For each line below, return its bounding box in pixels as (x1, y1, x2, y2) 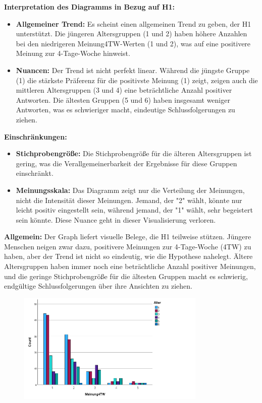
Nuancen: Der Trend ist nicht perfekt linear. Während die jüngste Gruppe (16, 64, 250, 75)
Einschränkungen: (4, 131, 67, 142)
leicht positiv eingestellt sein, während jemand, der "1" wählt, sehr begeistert (16, 205, 253, 215)
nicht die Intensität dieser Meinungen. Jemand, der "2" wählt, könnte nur (16, 194, 242, 205)
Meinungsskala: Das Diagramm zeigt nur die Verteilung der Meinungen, (16, 184, 245, 195)
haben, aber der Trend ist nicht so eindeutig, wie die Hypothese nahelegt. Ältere (4, 251, 253, 261)
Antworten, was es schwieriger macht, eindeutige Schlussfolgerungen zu (16, 104, 235, 115)
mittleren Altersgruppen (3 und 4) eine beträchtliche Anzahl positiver (16, 85, 232, 95)
